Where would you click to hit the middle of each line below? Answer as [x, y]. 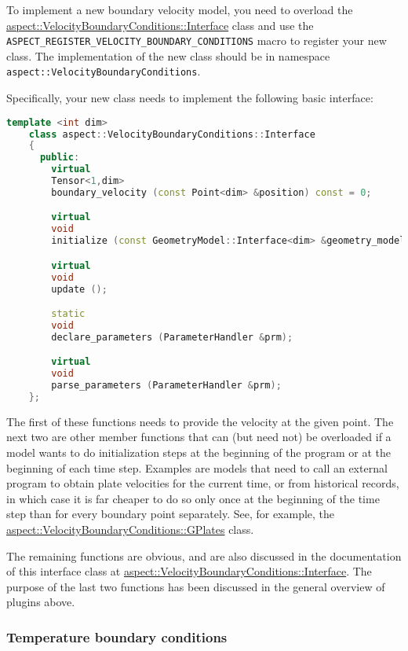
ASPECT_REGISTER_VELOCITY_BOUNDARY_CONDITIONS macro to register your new [197, 40]
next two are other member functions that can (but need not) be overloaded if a [199, 437]
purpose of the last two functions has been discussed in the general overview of [196, 586]
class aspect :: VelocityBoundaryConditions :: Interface [172, 134]
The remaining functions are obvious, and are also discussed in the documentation [204, 555]
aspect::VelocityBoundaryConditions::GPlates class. [130, 529]
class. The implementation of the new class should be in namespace [168, 55]
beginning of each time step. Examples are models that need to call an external [197, 467]
